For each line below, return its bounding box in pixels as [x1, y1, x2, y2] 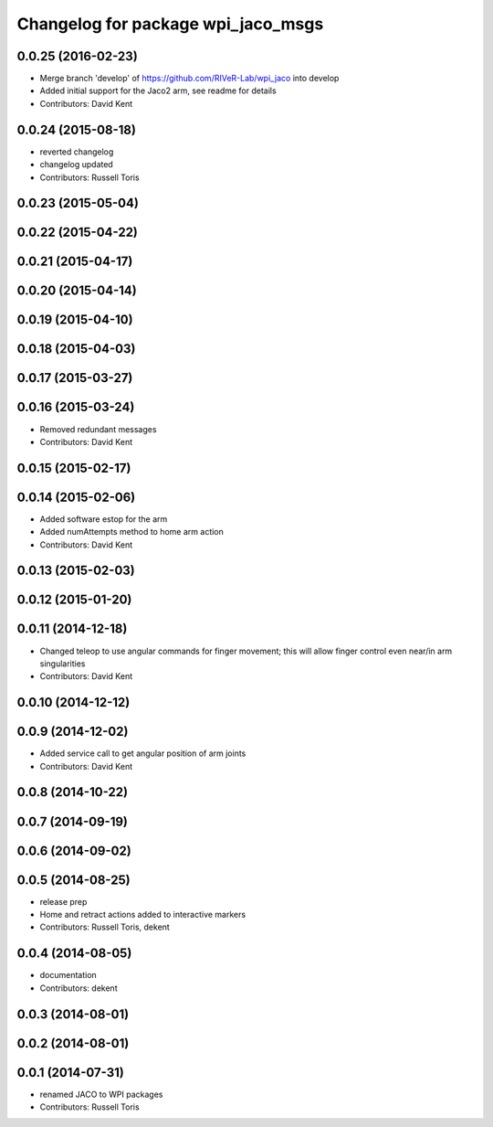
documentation [39, 970, 98, 981]
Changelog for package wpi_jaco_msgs [16, 14, 324, 34]
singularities [39, 658, 86, 669]
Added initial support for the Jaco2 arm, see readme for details [39, 85, 278, 96]
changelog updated [39, 159, 113, 170]
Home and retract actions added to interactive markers [39, 909, 246, 920]
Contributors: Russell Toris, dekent [39, 921, 171, 932]
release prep [39, 896, 88, 907]
